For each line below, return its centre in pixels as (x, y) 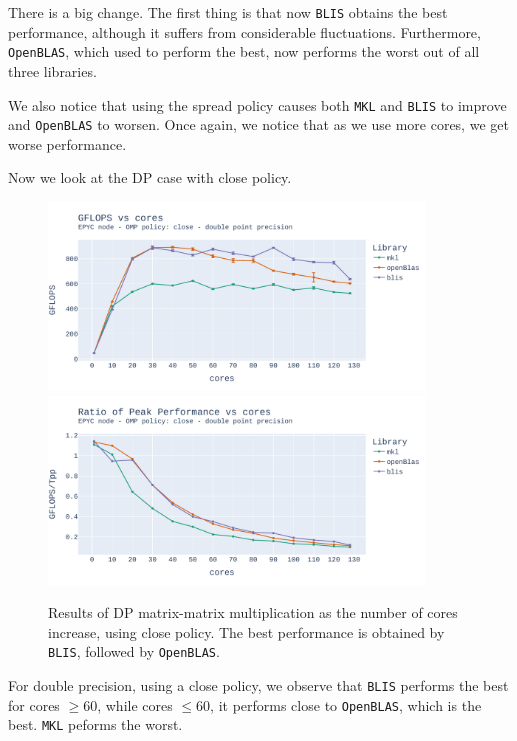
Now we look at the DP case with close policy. (150, 177)
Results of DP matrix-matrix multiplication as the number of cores (253, 612)
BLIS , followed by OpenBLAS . (134, 651)
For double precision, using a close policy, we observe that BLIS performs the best (258, 684)
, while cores (135, 704)
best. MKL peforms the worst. (95, 724)
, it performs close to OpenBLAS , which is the (346, 704)
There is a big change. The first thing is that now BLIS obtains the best (228, 12)
